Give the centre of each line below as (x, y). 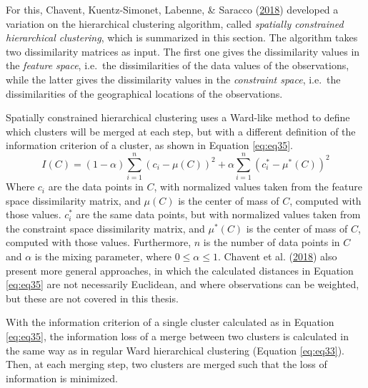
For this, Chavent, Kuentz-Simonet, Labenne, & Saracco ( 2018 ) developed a (172, 9)
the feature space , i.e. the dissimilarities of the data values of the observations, (178, 65)
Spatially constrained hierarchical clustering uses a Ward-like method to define (178, 117)
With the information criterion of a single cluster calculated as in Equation (170, 322)
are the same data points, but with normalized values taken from (218, 214)
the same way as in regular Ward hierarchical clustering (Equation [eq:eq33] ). (175, 350)
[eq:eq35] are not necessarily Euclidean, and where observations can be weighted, (183, 284)
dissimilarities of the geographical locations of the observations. (144, 93)
